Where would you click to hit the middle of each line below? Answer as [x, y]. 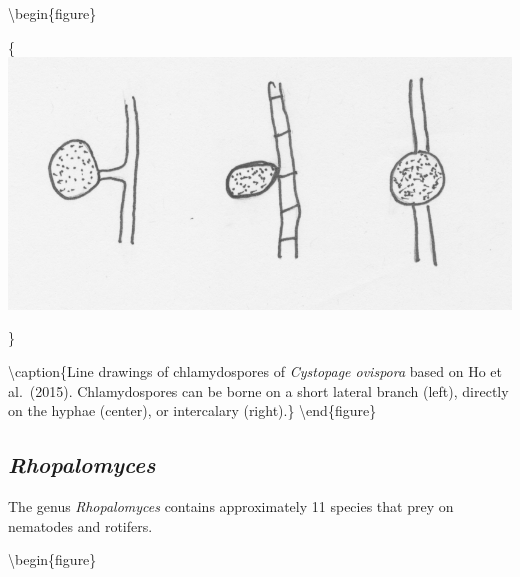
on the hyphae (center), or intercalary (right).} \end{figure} [192, 410]
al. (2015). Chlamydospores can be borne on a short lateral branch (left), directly [258, 390]
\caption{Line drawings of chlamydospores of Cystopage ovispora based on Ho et [255, 370]
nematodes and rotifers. [80, 525]
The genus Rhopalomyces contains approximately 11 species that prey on [231, 505]
